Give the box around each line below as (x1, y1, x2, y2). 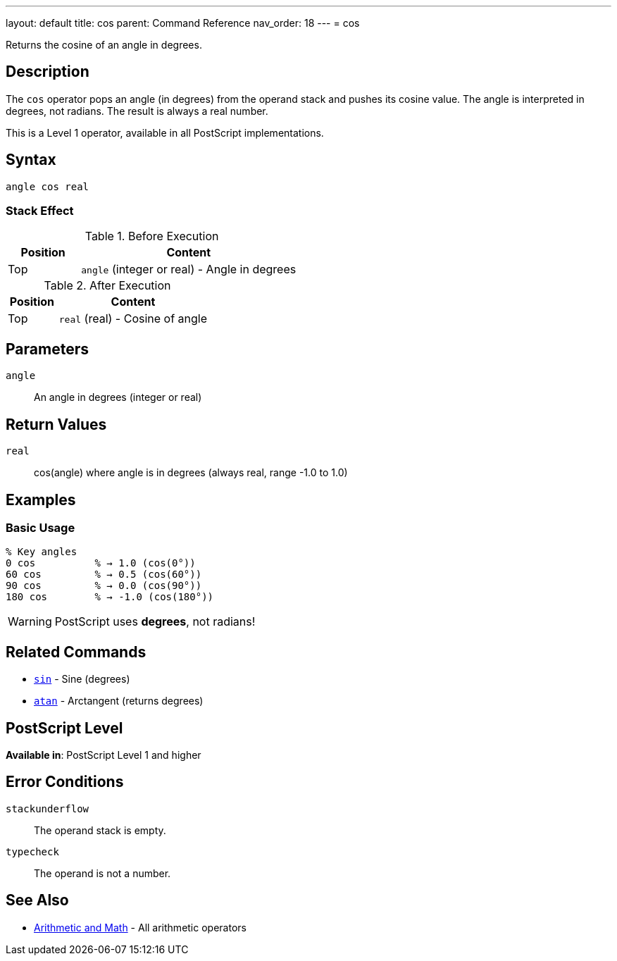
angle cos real (6, 180, 89, 192)
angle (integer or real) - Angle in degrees (81, 262, 297, 277)
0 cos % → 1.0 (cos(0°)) (6, 557, 196, 569)
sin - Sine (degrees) (34, 673, 130, 686)
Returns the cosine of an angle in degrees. (6, 39, 202, 51)
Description (6, 63, 89, 81)
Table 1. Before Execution (85, 229, 219, 244)
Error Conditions (6, 773, 124, 791)
